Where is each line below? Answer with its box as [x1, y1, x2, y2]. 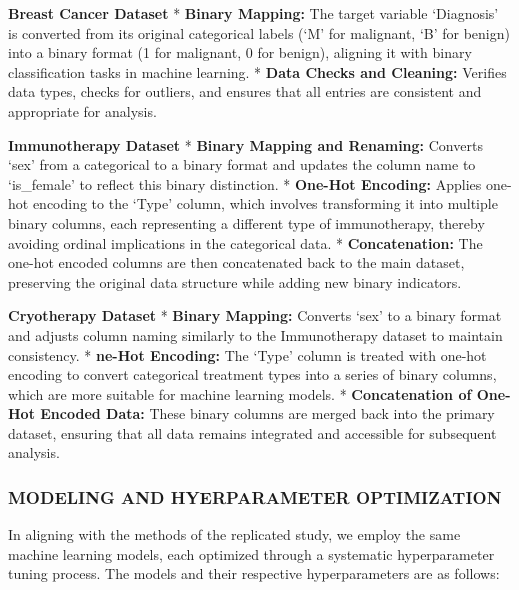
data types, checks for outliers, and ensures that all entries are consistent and [8, 81, 482, 102]
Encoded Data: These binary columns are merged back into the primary [40, 403, 495, 424]
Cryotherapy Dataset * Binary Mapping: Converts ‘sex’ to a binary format [8, 305, 502, 326]
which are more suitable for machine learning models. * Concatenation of [8, 383, 472, 404]
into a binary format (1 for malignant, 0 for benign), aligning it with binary [8, 42, 472, 63]
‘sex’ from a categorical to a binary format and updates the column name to [8, 154, 476, 175]
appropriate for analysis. [8, 100, 157, 121]
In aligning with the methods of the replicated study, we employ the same [8, 524, 461, 545]
